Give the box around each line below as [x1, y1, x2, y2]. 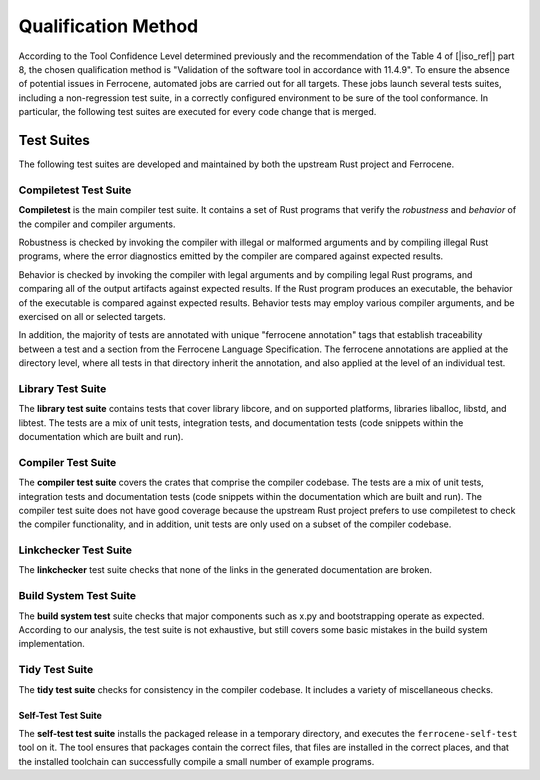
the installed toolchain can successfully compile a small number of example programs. [18, 755, 375, 767]
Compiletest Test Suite [18, 183, 132, 197]
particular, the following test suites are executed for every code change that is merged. [18, 106, 377, 118]
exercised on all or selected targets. [18, 310, 166, 322]
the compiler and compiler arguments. [18, 218, 176, 230]
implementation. [18, 638, 85, 650]
